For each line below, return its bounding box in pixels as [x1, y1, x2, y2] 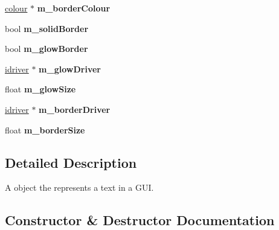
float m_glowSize [5, 83, 76, 95]
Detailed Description [5, 153, 137, 171]
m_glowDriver [39, 62, 101, 75]
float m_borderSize [5, 123, 85, 136]
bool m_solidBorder [5, 22, 89, 34]
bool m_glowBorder [5, 42, 88, 55]
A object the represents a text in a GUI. [5, 181, 154, 194]
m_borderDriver [39, 103, 111, 115]
